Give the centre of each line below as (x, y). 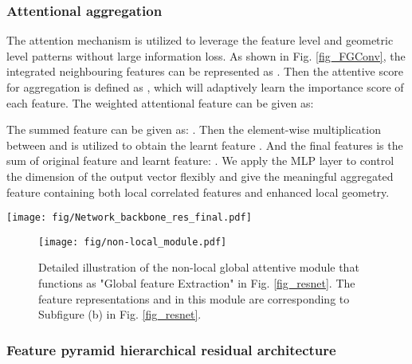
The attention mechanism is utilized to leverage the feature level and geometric (200, 40)
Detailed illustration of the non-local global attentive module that (199, 267)
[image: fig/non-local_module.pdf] (133, 242)
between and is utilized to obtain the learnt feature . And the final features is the (205, 145)
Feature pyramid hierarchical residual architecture (171, 349)
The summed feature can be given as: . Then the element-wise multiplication (194, 129)
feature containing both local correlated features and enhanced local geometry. (198, 192)
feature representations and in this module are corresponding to (194, 298)
